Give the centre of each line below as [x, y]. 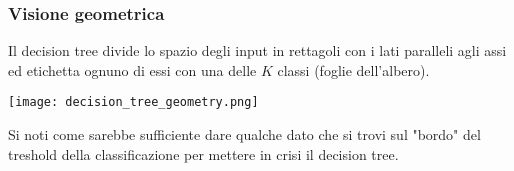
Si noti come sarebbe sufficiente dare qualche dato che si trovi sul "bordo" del [244, 134]
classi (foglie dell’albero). [353, 69]
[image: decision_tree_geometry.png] [133, 102]
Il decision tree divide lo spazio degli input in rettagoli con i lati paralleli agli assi [257, 50]
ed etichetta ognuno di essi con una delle [132, 69]
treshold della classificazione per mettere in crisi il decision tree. [203, 153]
